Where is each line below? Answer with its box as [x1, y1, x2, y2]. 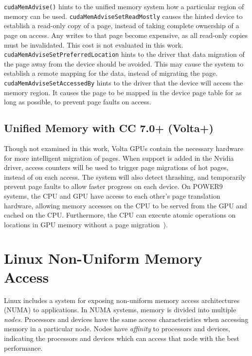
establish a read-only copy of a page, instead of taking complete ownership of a [4, 20, 239, 31]
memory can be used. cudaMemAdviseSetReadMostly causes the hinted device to [4, 11, 243, 21]
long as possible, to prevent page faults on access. [4, 97, 151, 107]
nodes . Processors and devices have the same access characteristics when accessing [4, 314, 249, 324]
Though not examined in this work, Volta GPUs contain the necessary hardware [4, 143, 243, 153]
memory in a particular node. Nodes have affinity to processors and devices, [4, 323, 230, 334]
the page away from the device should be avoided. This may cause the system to [4, 58, 244, 68]
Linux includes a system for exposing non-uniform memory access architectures [4, 295, 240, 305]
